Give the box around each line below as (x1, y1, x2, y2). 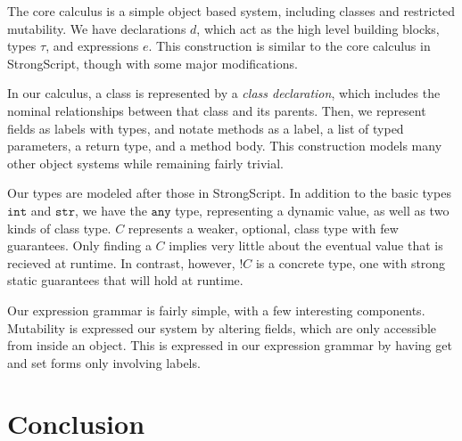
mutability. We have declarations (7, 19, 186, 37)
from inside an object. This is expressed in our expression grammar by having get (7, 336, 452, 355)
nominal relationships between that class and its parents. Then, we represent (7, 101, 426, 119)
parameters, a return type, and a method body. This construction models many (7, 136, 442, 155)
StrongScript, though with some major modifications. (7, 53, 298, 72)
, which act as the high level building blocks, (196, 19, 440, 37)
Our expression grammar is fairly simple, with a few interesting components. (7, 300, 425, 319)
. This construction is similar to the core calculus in (148, 37, 431, 55)
